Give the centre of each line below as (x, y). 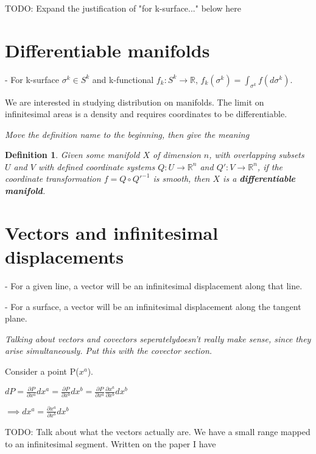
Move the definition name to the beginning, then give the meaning (127, 134)
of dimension (177, 155)
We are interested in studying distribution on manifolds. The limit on (135, 102)
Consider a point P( (42, 371)
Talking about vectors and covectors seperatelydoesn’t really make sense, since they (158, 338)
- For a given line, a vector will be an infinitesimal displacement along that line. (154, 285)
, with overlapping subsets (257, 155)
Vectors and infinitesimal (112, 232)
